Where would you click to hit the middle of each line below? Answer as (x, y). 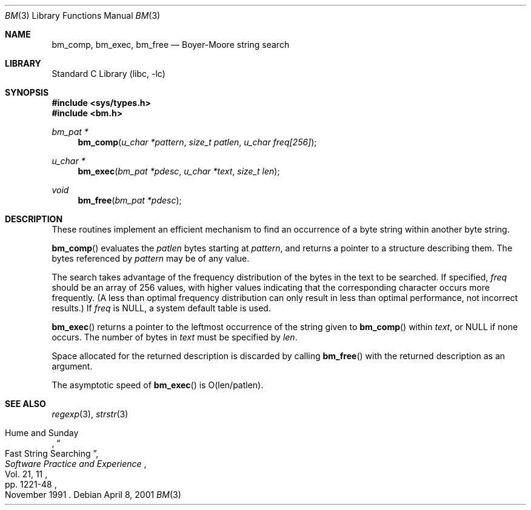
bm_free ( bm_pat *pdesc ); (130, 200)
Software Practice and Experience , (76, 464)
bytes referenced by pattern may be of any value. (151, 258)
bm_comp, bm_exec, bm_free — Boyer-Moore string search (171, 45)
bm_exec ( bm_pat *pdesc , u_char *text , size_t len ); (179, 171)
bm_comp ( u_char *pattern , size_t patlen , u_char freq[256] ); (197, 142)
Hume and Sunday (42, 433)
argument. (72, 366)
